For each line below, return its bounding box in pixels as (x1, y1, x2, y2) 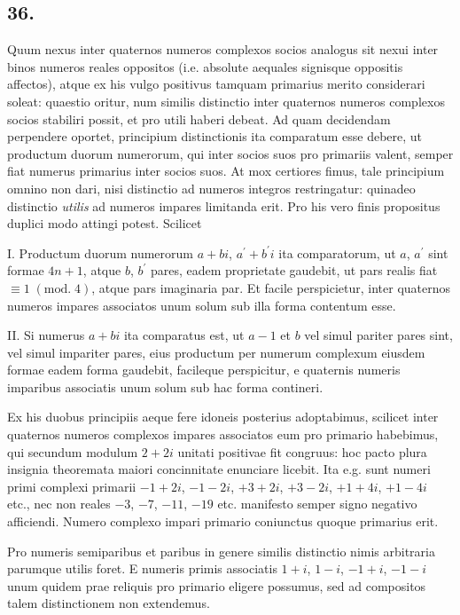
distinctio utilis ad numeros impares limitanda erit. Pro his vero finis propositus (7, 196, 441, 215)
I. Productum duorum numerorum (7, 243, 193, 262)
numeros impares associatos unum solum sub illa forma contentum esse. (7, 296, 396, 314)
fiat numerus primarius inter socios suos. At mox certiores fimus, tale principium (7, 162, 445, 180)
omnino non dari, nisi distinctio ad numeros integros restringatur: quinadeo (7, 178, 416, 197)
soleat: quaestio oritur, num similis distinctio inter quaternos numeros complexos (7, 91, 445, 110)
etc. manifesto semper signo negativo (217, 494, 417, 513)
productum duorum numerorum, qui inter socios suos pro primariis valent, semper (7, 144, 454, 162)
